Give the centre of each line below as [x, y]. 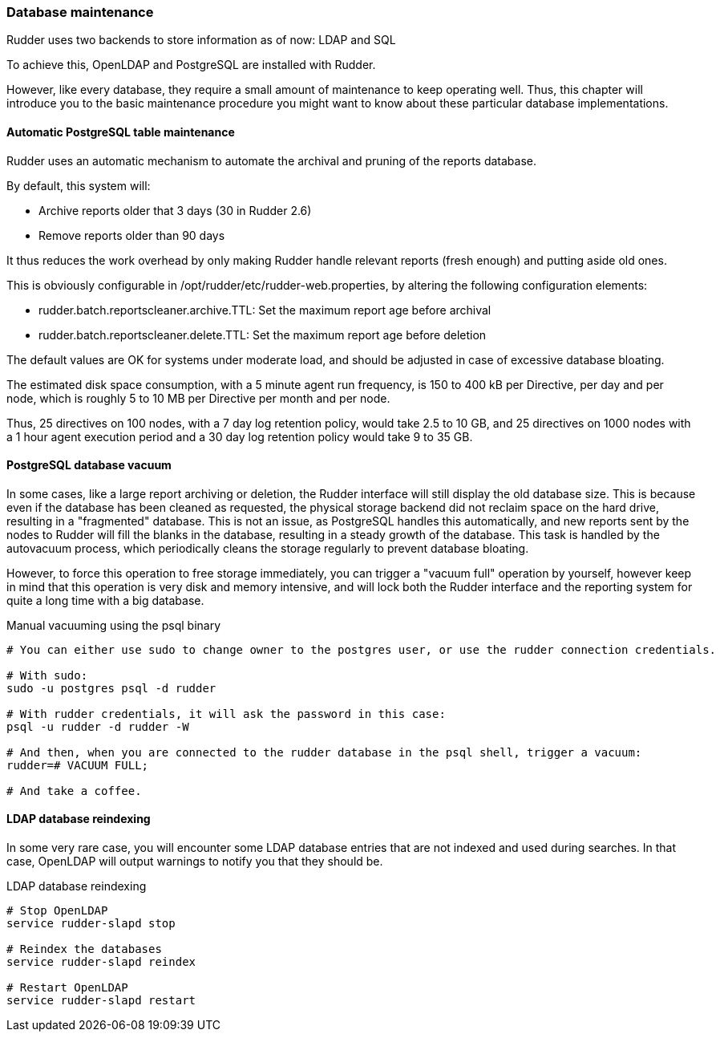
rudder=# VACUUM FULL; [78, 765]
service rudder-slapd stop [91, 924]
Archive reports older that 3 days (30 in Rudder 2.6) [175, 210]
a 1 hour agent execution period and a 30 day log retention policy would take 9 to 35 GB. [240, 436]
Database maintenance [80, 12]
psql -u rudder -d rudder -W [98, 726]
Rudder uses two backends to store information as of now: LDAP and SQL [201, 40]
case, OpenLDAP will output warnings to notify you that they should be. [195, 862]
